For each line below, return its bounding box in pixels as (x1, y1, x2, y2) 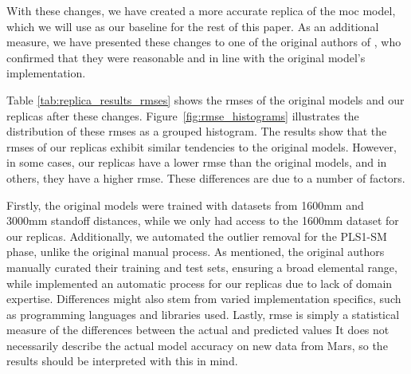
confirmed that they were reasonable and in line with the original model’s (6, 49, 366, 65)
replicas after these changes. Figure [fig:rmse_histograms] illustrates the (6, 107, 359, 124)
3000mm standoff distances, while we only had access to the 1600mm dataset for (6, 212, 399, 229)
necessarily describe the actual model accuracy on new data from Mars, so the (6, 337, 388, 353)
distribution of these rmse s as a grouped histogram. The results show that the (6, 123, 387, 140)
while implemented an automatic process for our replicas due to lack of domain (6, 274, 393, 291)
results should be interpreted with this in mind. (6, 352, 238, 369)
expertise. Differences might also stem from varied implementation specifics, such (6, 290, 401, 307)
